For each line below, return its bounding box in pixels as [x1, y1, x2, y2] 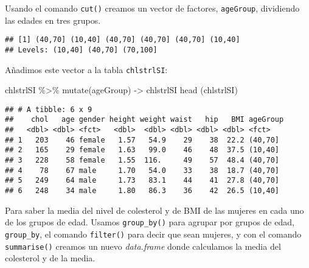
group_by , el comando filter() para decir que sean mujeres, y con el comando [5, 227, 302, 240]
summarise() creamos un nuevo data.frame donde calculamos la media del [5, 239, 281, 252]
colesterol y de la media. [5, 252, 95, 264]
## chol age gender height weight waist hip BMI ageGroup [5, 115, 284, 124]
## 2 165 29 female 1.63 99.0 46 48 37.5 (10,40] [5, 146, 280, 155]
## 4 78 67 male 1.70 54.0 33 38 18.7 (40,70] [5, 166, 280, 175]
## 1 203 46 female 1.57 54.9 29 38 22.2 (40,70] [5, 135, 280, 144]
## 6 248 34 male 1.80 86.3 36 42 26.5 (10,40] [5, 186, 280, 196]
